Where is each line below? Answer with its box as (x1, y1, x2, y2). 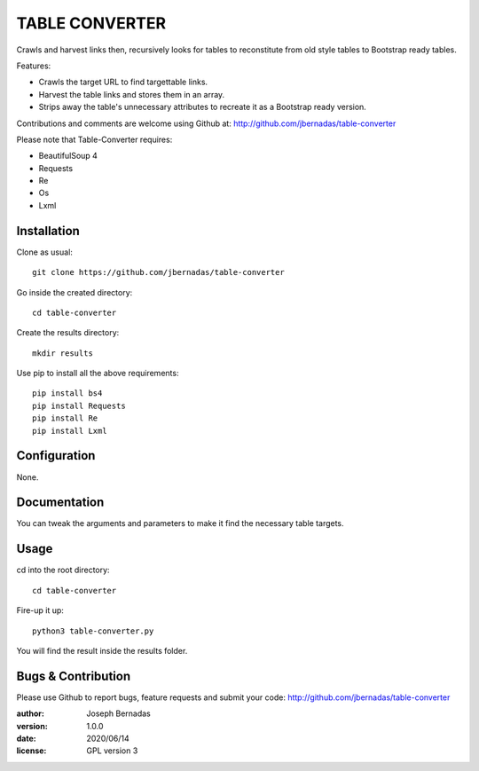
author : (16, 708, 44, 719)
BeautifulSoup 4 (38, 151, 98, 161)
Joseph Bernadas (86, 708, 151, 719)
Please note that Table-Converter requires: (16, 134, 173, 145)
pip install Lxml (32, 426, 107, 436)
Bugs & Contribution (16, 668, 131, 683)
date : (16, 733, 36, 744)
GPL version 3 (86, 745, 138, 756)
